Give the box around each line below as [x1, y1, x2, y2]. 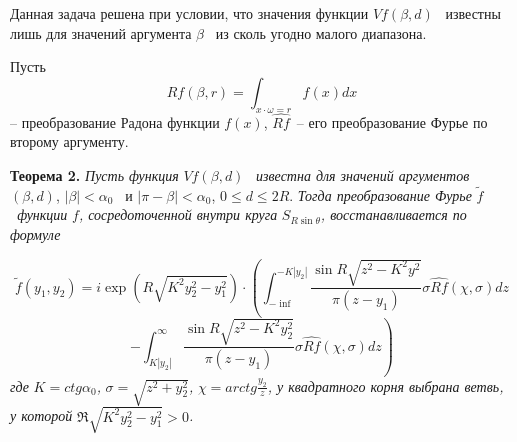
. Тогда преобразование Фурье [289, 184, 472, 205]
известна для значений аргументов [256, 164, 470, 185]
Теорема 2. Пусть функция [10, 164, 179, 185]
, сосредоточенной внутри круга [78, 204, 278, 225]
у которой [10, 405, 73, 426]
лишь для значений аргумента [10, 22, 192, 43]
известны [445, 3, 501, 23]
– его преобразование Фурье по [296, 111, 488, 132]
